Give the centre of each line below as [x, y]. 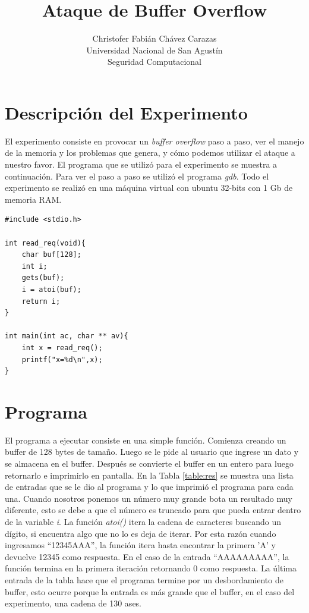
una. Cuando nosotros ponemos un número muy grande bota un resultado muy [149, 498]
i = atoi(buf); [51, 289]
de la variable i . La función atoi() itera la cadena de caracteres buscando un [143, 521]
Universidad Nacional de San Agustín [154, 50]
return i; [41, 301]
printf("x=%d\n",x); [62, 359]
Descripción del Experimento [126, 112]
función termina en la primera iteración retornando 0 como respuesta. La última [151, 568]
